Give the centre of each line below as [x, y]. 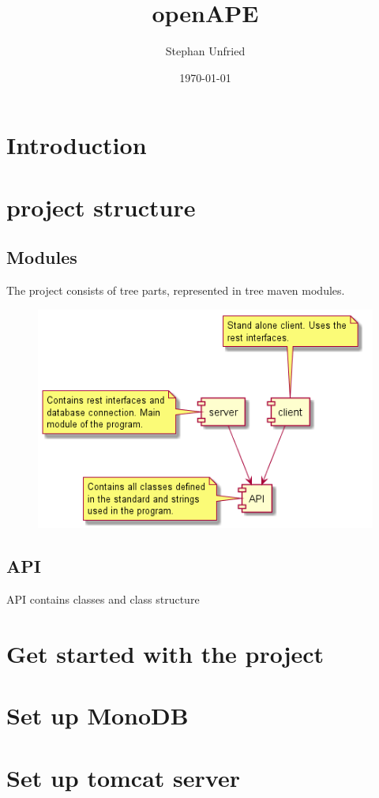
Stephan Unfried [205, 51]
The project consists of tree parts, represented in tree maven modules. [176, 290]
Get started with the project [165, 653]
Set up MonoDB [98, 715]
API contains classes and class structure [103, 598]
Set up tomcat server [123, 777]
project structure [101, 207]
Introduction [77, 145]
